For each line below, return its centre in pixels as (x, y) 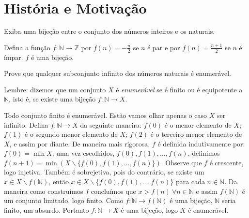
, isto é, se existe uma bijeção (52, 99)
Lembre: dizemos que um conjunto (55, 89)
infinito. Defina (26, 124)
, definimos (204, 153)
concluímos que (113, 191)
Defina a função (27, 47)
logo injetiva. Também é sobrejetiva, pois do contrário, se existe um (104, 172)
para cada (190, 182)
